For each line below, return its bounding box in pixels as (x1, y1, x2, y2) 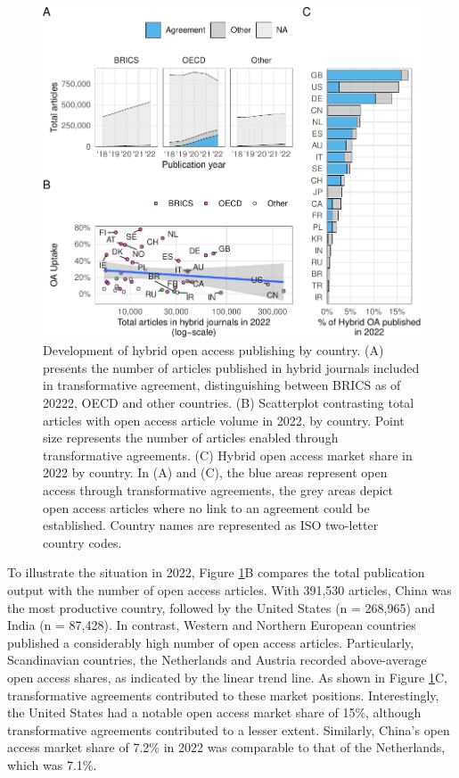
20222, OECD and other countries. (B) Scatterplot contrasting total (43, 393, 414, 412)
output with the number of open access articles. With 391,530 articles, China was (7, 581, 452, 599)
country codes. (43, 533, 122, 551)
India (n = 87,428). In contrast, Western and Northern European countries (7, 616, 416, 634)
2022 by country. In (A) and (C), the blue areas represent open (43, 463, 388, 482)
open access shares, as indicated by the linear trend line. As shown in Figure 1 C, (7, 667, 447, 686)
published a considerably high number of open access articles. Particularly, (7, 633, 414, 651)
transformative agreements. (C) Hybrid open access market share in (43, 445, 413, 464)
